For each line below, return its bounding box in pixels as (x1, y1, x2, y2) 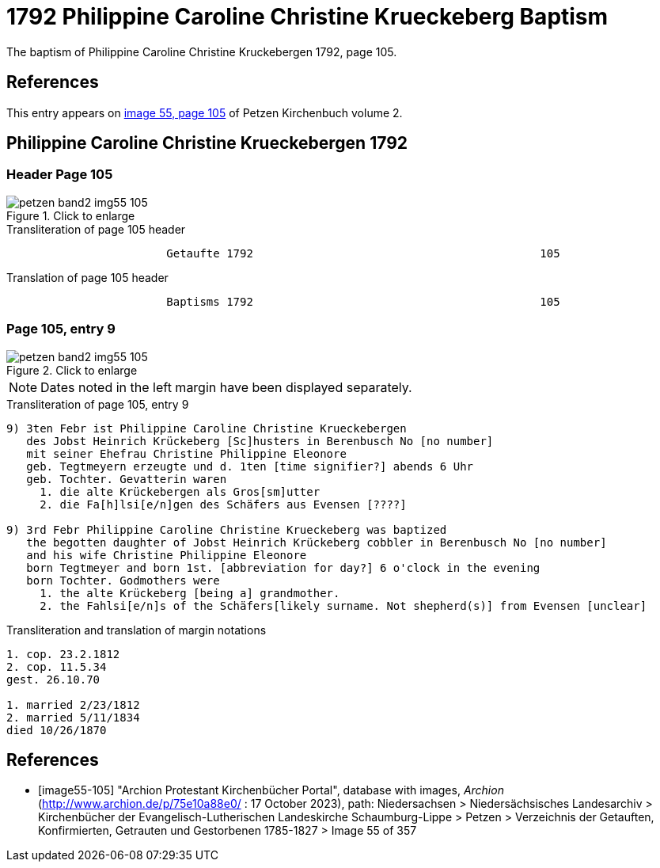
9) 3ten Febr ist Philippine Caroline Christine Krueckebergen (6, 421, 407, 435)
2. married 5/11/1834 (6, 710, 140, 724)
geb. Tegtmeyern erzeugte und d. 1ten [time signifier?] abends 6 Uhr (26, 459, 474, 473)
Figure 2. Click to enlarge (6, 363, 138, 377)
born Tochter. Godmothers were (26, 573, 220, 587)
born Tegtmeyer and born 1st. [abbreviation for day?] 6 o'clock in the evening (26, 561, 541, 574)
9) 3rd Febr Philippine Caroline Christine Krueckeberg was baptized (6, 523, 447, 536)
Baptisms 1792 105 (166, 295, 560, 308)
